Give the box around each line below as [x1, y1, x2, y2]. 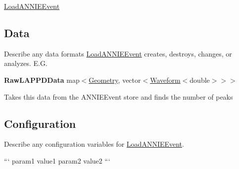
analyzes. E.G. [4, 58, 48, 68]
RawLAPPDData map [4, 74, 80, 85]
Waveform [150, 74, 181, 85]
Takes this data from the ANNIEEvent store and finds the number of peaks [4, 91, 233, 102]
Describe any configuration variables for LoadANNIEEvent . [4, 139, 184, 149]
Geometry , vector [89, 74, 141, 85]
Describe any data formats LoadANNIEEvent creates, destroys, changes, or [4, 48, 232, 58]
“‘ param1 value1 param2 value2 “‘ [4, 155, 110, 166]
